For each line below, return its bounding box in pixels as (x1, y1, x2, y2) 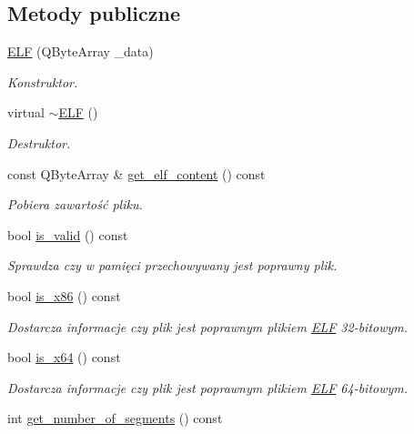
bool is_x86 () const (7, 286, 121, 305)
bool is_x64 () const (7, 348, 121, 367)
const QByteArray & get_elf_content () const (7, 164, 266, 183)
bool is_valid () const (7, 225, 128, 244)
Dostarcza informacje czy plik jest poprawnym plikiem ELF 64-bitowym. (7, 378, 409, 397)
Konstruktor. (7, 72, 78, 91)
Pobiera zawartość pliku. (7, 195, 143, 214)
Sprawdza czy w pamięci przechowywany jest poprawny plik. (7, 256, 338, 275)
